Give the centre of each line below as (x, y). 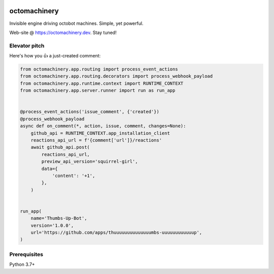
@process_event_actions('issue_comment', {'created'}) (90, 112)
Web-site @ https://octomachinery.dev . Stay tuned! (63, 32)
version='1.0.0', (52, 225)
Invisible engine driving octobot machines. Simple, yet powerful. (76, 23)
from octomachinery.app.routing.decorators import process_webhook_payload (116, 76)
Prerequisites (26, 254)
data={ (49, 168)
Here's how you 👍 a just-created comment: (55, 56)
